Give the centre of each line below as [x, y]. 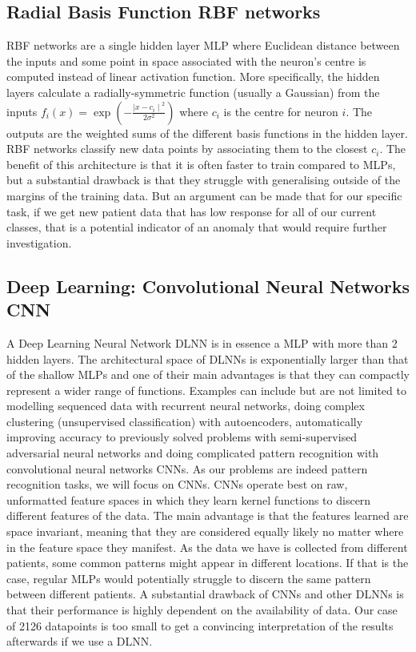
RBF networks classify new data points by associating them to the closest [187, 149]
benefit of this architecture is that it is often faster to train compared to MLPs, [201, 164]
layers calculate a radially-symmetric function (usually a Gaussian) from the [193, 92]
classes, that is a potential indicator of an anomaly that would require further [197, 227]
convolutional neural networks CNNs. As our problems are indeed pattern [187, 468]
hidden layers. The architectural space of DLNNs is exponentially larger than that [208, 358]
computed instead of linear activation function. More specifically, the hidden [193, 76]
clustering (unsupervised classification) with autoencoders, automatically [185, 421]
